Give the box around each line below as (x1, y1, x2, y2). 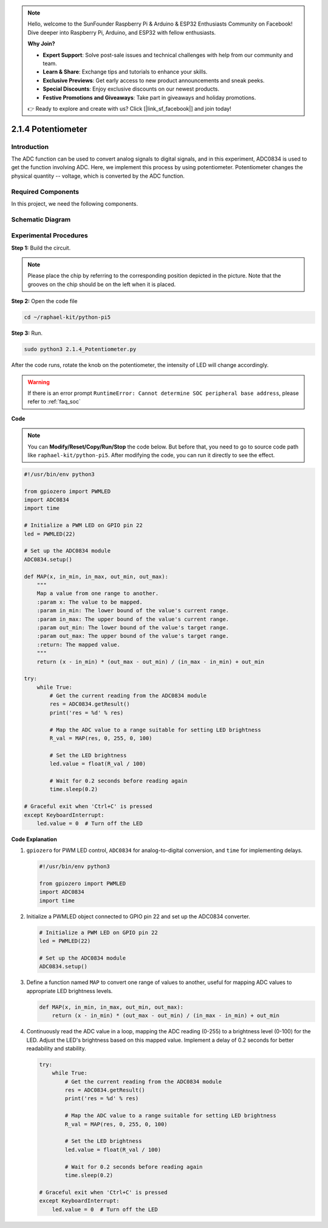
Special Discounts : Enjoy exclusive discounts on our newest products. (43, 85, 220, 92)
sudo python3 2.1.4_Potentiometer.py (24, 346, 137, 353)
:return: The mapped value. (36, 641, 121, 648)
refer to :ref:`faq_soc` (27, 398, 81, 405)
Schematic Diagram (11, 215, 71, 223)
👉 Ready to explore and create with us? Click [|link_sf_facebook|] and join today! (27, 105, 231, 112)
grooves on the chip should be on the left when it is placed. (27, 281, 176, 288)
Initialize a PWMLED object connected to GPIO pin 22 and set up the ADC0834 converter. (26, 913, 250, 920)
